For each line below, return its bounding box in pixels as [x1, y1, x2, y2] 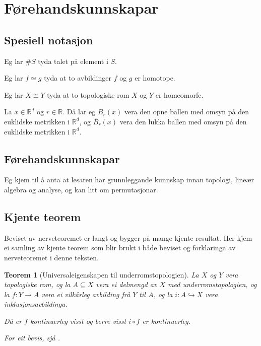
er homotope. [135, 73, 175, 83]
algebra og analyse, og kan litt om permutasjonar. [4, 184, 158, 194]
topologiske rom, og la [4, 279, 71, 290]
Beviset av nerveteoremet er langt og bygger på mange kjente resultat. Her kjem [4, 232, 252, 243]
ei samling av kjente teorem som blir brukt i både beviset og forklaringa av [4, 242, 236, 253]
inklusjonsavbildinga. [4, 299, 68, 309]
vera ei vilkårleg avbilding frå [41, 289, 130, 299]
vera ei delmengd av [96, 279, 157, 290]
